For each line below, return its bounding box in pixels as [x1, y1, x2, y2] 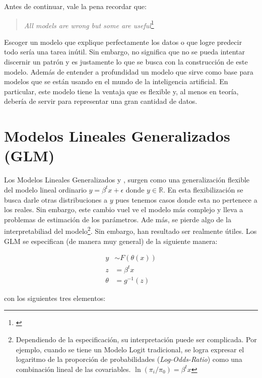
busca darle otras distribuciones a [4, 194, 107, 205]
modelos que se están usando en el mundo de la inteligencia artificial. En [4, 76, 228, 87]
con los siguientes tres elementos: [4, 292, 106, 303]
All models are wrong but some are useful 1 [24, 18, 154, 30]
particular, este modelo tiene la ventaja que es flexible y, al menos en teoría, [4, 86, 239, 96]
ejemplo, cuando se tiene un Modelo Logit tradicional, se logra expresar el [16, 344, 244, 354]
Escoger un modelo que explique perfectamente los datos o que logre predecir [4, 36, 242, 47]
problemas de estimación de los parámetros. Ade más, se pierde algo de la [4, 214, 231, 224]
